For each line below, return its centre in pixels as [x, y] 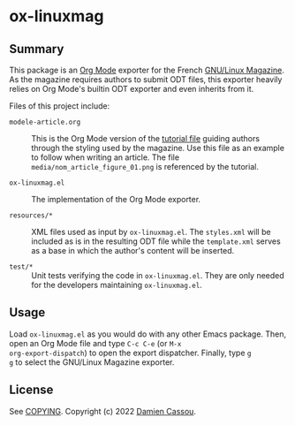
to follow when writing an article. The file [105, 157]
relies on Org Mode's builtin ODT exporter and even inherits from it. [132, 89]
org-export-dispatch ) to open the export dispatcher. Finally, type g [130, 353]
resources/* [31, 216]
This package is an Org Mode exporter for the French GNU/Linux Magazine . [147, 70]
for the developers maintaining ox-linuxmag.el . [117, 285]
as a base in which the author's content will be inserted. [133, 250]
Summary [37, 49]
